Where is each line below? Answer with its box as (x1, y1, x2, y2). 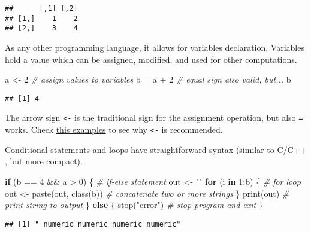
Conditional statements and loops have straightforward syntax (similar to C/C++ (5, 143, 307, 155)
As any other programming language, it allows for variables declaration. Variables (5, 41, 304, 53)
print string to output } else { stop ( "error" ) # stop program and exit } (5, 199, 263, 211)
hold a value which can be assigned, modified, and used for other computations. (5, 53, 297, 65)
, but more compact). (5, 155, 83, 167)
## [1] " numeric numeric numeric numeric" (5, 219, 181, 228)
